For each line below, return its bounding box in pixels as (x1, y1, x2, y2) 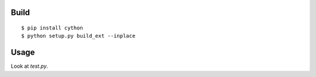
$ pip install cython (21, 25, 83, 31)
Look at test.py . (11, 63, 49, 69)
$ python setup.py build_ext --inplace (21, 32, 136, 39)
